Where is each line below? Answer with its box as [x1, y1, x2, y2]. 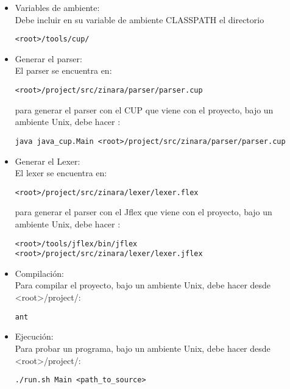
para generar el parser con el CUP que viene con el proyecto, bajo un [15, 103, 274, 116]
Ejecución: [15, 330, 54, 343]
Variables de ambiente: [15, 1, 100, 13]
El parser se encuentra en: [15, 64, 112, 77]
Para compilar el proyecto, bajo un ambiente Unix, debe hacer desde [15, 279, 271, 291]
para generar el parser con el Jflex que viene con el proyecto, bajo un [15, 205, 272, 218]
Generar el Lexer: [15, 154, 80, 167]
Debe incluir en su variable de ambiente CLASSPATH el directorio [15, 13, 264, 26]
